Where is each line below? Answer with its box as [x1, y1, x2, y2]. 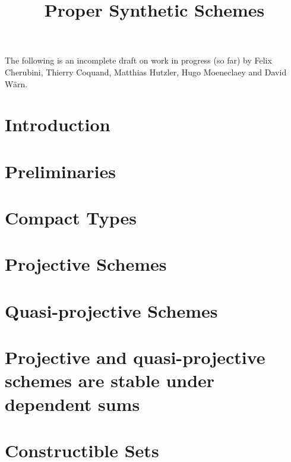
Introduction [5, 112, 110, 137]
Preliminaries [5, 159, 116, 183]
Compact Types [5, 205, 137, 230]
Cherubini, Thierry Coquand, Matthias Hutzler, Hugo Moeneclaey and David [5, 65, 287, 78]
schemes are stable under [5, 368, 215, 393]
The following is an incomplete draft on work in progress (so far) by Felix [5, 54, 272, 67]
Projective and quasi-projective [5, 345, 265, 369]
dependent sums [5, 391, 140, 416]
